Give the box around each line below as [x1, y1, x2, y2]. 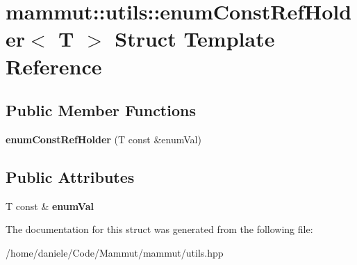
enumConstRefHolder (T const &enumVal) [6, 131, 201, 146]
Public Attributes [6, 166, 135, 187]
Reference [6, 51, 102, 80]
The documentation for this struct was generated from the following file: [6, 222, 313, 236]
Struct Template [115, 24, 275, 53]
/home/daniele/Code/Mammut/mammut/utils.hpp [6, 245, 224, 259]
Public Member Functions [6, 99, 196, 121]
